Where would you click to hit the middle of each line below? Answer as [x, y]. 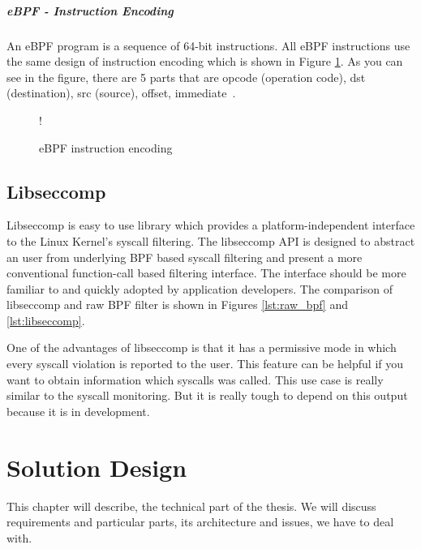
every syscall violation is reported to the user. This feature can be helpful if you [205, 364]
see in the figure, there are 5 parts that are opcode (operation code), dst [186, 77]
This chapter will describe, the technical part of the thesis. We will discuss [191, 506]
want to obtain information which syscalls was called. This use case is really [195, 379]
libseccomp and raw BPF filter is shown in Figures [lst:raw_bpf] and [177, 305]
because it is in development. [78, 411]
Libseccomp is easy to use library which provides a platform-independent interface [211, 225]
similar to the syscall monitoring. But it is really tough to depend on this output [207, 395]
